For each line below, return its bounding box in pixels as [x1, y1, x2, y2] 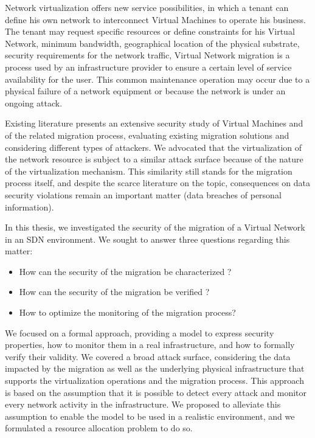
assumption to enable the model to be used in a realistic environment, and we [5, 409, 295, 422]
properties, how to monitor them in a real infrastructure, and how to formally [5, 338, 295, 351]
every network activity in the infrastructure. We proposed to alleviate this [5, 398, 281, 411]
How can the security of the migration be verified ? [19, 285, 210, 298]
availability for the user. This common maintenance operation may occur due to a [5, 72, 310, 85]
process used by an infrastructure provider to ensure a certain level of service [5, 60, 292, 73]
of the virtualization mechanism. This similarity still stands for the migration [5, 164, 292, 177]
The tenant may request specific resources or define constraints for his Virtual [5, 25, 295, 38]
